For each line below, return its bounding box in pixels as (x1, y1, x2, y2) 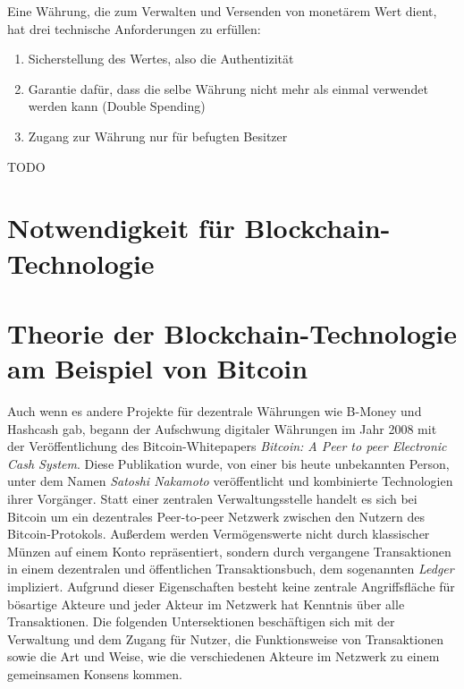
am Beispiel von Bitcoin (7, 350, 308, 387)
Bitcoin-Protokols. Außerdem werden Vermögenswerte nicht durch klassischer (7, 524, 430, 543)
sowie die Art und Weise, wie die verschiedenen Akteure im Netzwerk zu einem (7, 647, 440, 666)
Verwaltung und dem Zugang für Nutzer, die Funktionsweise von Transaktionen (7, 629, 443, 648)
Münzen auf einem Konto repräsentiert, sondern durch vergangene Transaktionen (7, 541, 451, 560)
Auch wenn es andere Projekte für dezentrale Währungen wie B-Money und (7, 402, 422, 421)
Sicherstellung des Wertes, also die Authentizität (28, 49, 294, 68)
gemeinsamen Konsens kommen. (7, 664, 182, 683)
